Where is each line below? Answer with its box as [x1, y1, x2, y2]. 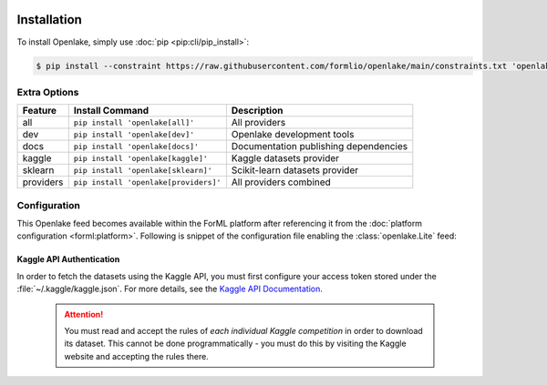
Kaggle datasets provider [231, 152, 340, 165]
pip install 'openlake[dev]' [73, 129, 195, 139]
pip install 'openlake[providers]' [73, 177, 222, 187]
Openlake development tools [231, 128, 355, 141]
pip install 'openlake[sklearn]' [73, 165, 213, 175]
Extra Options [16, 86, 79, 98]
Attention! [64, 309, 104, 319]
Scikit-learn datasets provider [231, 164, 359, 177]
